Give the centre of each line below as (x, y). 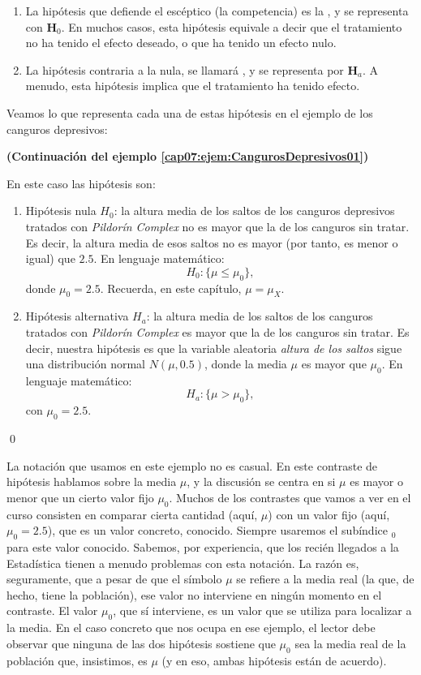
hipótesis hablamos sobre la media (92, 482)
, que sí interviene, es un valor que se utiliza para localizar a (262, 611)
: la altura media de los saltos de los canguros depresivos (254, 211)
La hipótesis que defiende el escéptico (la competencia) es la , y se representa (217, 11)
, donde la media (245, 364)
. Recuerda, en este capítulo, (171, 288)
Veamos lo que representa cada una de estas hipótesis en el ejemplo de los (190, 112)
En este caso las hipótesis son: (81, 183)
